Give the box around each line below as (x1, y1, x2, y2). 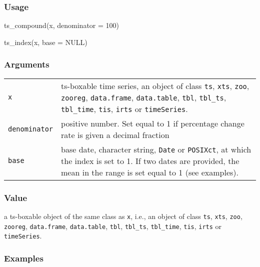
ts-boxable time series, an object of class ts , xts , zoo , (61, 79, 249, 91)
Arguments (4, 58, 49, 70)
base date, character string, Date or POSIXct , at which (61, 143, 251, 155)
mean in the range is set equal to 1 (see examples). (61, 166, 239, 178)
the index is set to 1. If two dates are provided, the (61, 154, 239, 166)
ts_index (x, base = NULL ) (4, 36, 87, 47)
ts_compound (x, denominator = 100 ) (4, 20, 119, 30)
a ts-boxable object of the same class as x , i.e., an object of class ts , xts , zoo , (4, 210, 242, 221)
